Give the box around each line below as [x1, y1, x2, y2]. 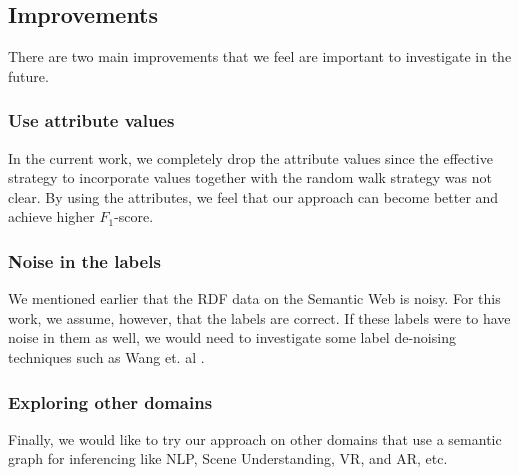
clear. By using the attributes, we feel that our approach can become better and [8, 186, 499, 207]
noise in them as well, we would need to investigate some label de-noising [8, 327, 456, 348]
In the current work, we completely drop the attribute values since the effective [8, 147, 493, 168]
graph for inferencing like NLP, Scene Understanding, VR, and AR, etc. [8, 448, 448, 469]
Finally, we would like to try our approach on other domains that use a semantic [8, 428, 502, 449]
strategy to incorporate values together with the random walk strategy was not [8, 167, 492, 188]
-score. [114, 206, 154, 227]
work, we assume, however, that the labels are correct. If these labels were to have [8, 307, 511, 328]
